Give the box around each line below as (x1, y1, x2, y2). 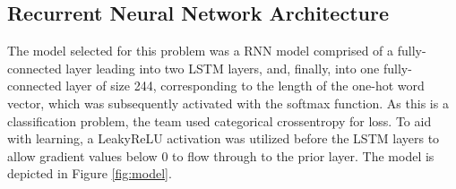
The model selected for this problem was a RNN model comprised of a (7, 41, 394, 60)
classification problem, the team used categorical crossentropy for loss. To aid (7, 111, 432, 130)
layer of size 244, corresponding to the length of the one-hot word (65, 76, 425, 95)
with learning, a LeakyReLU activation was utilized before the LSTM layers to (7, 129, 440, 148)
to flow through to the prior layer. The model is (172, 146, 434, 165)
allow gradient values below (7, 146, 158, 165)
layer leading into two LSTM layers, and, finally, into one (65, 58, 380, 77)
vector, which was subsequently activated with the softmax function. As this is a (7, 93, 449, 112)
